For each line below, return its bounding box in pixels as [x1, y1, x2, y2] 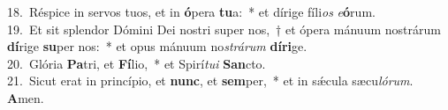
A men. [7, 88, 44, 106]
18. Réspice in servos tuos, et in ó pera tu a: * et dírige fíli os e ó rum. [7, 3, 376, 20]
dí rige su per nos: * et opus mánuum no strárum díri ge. [7, 37, 308, 55]
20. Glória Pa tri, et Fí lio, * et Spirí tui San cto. [7, 54, 266, 72]
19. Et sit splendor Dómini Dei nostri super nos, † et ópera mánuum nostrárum [7, 19, 441, 38]
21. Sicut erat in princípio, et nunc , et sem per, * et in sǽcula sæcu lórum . [7, 71, 414, 90]
